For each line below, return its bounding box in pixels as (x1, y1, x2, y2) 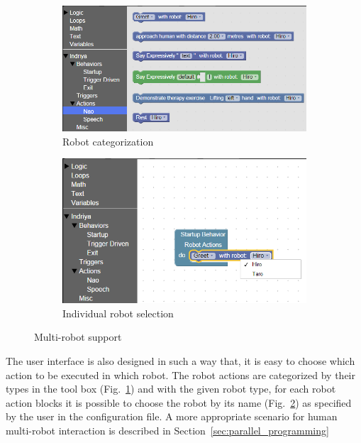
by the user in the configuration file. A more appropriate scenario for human (6, 409, 338, 424)
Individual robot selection (62, 305, 174, 320)
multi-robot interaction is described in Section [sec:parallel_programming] (6, 423, 329, 438)
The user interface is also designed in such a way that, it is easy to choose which (6, 354, 355, 368)
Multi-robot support (34, 329, 122, 344)
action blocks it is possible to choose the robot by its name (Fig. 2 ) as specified (6, 395, 352, 410)
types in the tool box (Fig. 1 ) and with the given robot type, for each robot (6, 381, 336, 396)
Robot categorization (62, 133, 154, 148)
